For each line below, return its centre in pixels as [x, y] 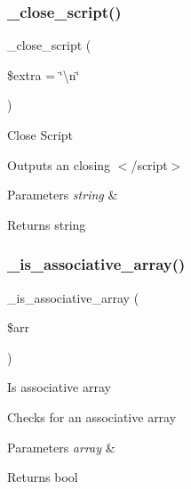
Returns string [47, 224]
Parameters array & [61, 447]
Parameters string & [63, 195]
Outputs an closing [59, 164]
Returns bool [43, 477]
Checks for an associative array [92, 416]
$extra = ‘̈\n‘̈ [44, 74]
